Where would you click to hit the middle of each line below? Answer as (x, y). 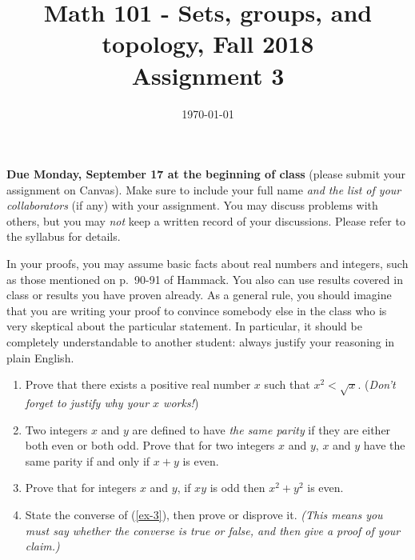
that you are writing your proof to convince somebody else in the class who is (197, 310)
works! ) (181, 402)
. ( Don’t (377, 384)
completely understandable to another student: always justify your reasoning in (201, 342)
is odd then (237, 488)
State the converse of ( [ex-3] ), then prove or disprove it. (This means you (204, 514)
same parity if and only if (88, 460)
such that (287, 384)
